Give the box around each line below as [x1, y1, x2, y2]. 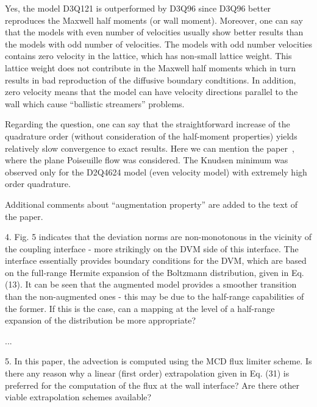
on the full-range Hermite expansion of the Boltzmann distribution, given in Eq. [5, 266, 304, 278]
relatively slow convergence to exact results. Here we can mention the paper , [5, 141, 294, 154]
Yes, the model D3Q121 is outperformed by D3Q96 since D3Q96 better [5, 2, 271, 14]
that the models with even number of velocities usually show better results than [5, 26, 304, 38]
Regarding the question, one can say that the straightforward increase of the [5, 118, 290, 130]
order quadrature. [5, 177, 71, 190]
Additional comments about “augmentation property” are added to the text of [5, 197, 298, 210]
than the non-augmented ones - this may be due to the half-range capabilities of [5, 290, 304, 303]
